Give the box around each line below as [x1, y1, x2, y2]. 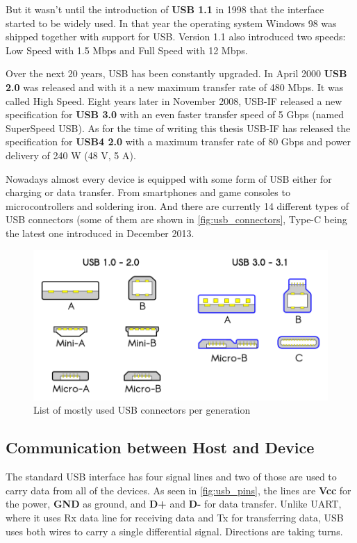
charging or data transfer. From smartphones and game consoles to [6, 185, 290, 200]
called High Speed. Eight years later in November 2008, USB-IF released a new [6, 93, 342, 108]
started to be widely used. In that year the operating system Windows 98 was [6, 15, 337, 30]
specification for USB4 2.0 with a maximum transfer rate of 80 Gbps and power [6, 134, 351, 149]
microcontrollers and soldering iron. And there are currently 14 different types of [6, 198, 349, 213]
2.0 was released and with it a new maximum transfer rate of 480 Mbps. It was [6, 79, 344, 94]
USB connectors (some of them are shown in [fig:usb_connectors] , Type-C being [6, 212, 347, 227]
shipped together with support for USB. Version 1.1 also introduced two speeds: [6, 29, 346, 44]
